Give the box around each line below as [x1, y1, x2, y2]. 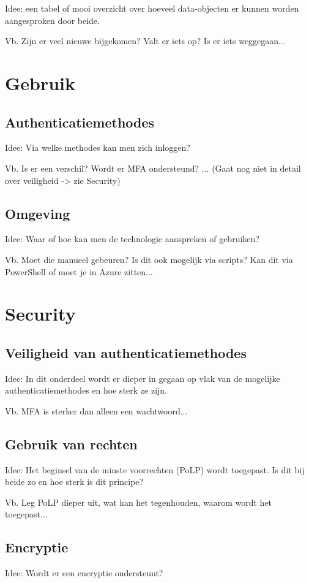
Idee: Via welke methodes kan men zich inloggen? [5, 141, 190, 154]
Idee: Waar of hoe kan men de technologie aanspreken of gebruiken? [5, 232, 259, 245]
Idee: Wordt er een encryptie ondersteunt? [5, 566, 163, 579]
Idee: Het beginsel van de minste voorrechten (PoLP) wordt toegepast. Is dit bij [5, 463, 305, 476]
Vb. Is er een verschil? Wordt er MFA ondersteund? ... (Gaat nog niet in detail [5, 161, 301, 174]
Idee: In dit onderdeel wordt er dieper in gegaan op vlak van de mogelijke [5, 372, 280, 384]
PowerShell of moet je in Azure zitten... [5, 265, 153, 278]
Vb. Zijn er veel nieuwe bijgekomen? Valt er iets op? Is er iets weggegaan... [5, 34, 286, 47]
